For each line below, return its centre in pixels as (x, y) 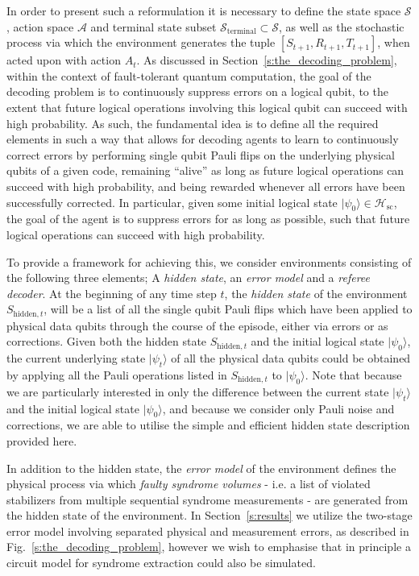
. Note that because (353, 374)
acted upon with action (64, 60)
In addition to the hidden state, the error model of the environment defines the (201, 468)
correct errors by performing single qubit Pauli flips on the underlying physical (201, 154)
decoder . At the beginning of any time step (112, 293)
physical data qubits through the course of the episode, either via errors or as (197, 325)
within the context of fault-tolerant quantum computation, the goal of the (189, 75)
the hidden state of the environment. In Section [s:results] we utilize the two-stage (209, 515)
